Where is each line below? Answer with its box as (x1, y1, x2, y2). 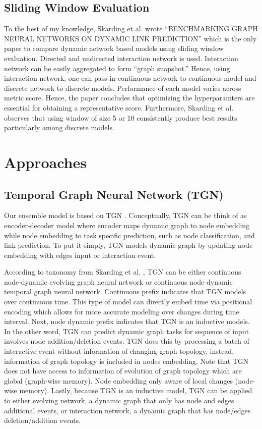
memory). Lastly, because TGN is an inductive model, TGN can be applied (19, 385, 252, 396)
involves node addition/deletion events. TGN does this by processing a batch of (4, 336, 249, 346)
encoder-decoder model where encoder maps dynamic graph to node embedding (4, 220, 250, 230)
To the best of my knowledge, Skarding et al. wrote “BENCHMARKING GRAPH (4, 23, 258, 34)
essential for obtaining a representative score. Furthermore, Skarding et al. (4, 102, 234, 113)
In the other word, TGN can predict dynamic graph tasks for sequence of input (4, 326, 249, 336)
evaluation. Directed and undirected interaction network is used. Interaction (4, 52, 238, 63)
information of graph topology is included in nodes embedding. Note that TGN (4, 355, 249, 366)
